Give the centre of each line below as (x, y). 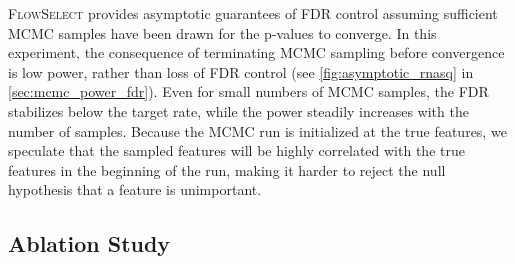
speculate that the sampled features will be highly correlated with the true (236, 150)
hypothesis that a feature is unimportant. (135, 189)
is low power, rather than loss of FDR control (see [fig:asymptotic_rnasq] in (241, 71)
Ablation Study (89, 243)
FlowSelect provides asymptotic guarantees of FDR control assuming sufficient (253, 13)
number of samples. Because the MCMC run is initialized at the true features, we (257, 130)
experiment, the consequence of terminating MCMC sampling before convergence (256, 52)
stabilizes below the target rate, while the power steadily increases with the (238, 110)
